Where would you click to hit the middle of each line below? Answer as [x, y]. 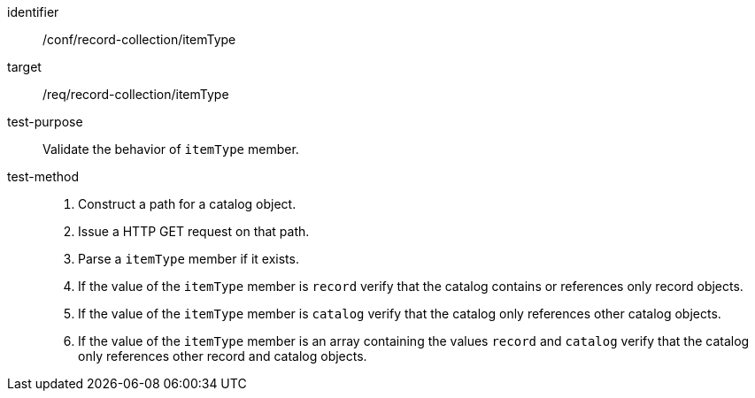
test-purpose [45, 122]
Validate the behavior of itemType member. [171, 149]
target [24, 67]
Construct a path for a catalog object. [187, 204]
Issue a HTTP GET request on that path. [194, 231]
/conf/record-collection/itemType [139, 39]
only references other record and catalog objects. [223, 356]
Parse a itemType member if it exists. [189, 259]
